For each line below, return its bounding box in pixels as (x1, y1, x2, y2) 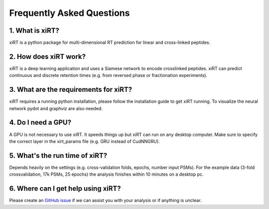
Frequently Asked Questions (9, 7, 130, 18)
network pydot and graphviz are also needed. (9, 105, 103, 111)
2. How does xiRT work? (9, 52, 86, 61)
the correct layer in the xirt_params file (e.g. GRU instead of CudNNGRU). (9, 138, 160, 144)
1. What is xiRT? (9, 26, 59, 35)
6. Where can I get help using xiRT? (9, 184, 122, 193)
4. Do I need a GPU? (9, 118, 72, 127)
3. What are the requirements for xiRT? (9, 85, 133, 94)
